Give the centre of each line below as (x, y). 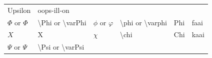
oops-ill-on (53, 10)
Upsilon (19, 10)
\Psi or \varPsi (61, 47)
